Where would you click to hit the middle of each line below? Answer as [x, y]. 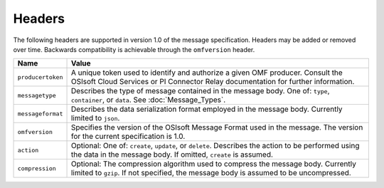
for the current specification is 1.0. [128, 137]
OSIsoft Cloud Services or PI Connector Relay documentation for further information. [213, 82]
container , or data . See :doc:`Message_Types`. [148, 100]
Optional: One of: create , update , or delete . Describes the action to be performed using [215, 146]
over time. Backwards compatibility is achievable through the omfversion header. [134, 49]
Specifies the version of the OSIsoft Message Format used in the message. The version [217, 127]
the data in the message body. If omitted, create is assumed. [172, 155]
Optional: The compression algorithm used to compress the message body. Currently [214, 164]
